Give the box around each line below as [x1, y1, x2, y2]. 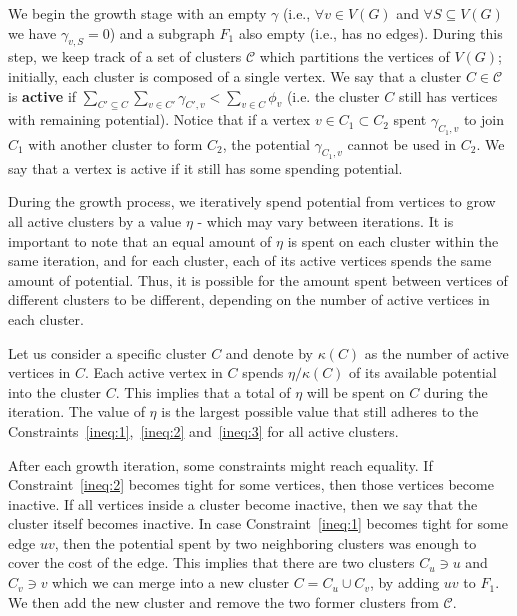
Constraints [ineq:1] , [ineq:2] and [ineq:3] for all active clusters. [8, 420, 399, 441]
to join [463, 109, 504, 130]
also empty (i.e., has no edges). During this [238, 22, 503, 43]
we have [8, 22, 57, 43]
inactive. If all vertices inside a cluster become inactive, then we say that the [8, 493, 478, 514]
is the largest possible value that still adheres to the [161, 401, 479, 422]
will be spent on [306, 381, 405, 402]
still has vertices [398, 85, 498, 106]
